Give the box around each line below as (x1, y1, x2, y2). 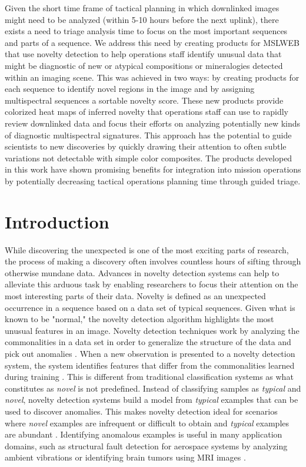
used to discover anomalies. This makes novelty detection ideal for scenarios (5, 405, 278, 417)
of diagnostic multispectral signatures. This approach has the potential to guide (5, 128, 292, 141)
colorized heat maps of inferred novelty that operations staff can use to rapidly (5, 105, 288, 118)
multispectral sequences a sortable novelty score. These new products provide (5, 94, 284, 106)
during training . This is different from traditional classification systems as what (5, 370, 294, 383)
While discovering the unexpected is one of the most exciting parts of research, (5, 243, 289, 256)
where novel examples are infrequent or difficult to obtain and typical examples (5, 416, 290, 429)
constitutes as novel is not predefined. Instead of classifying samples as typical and (5, 382, 301, 394)
